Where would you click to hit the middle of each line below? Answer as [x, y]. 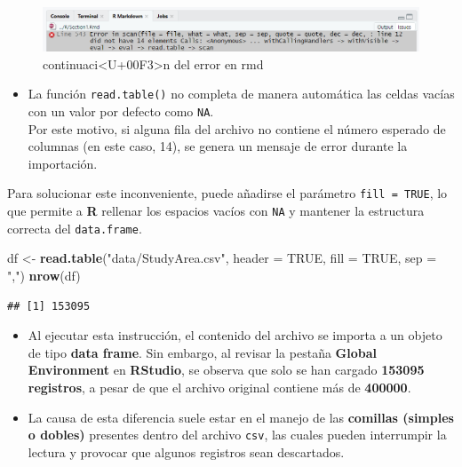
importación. [63, 163]
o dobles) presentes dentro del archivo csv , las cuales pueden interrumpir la [237, 435]
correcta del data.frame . [75, 228]
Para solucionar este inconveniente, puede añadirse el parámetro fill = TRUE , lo [227, 193]
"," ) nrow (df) [44, 275]
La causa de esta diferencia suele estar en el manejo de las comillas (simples [241, 417]
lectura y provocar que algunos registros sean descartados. [186, 451]
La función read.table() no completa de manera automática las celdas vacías [241, 94]
